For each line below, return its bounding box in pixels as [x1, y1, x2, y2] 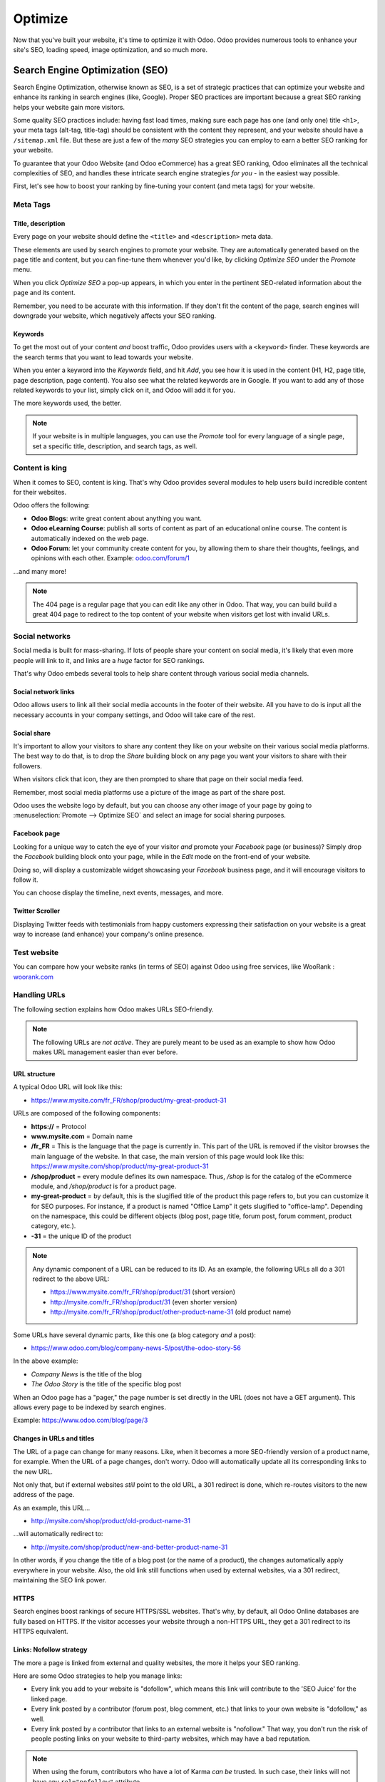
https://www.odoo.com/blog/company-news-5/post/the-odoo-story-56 [31, 1344, 242, 1352]
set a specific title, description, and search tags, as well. [32, 442, 197, 450]
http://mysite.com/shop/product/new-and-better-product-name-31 [31, 1542, 228, 1551]
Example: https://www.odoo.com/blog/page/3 [13, 1416, 148, 1425]
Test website [13, 947, 59, 957]
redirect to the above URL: [32, 1274, 110, 1283]
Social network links [13, 687, 75, 696]
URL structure [13, 1070, 56, 1078]
